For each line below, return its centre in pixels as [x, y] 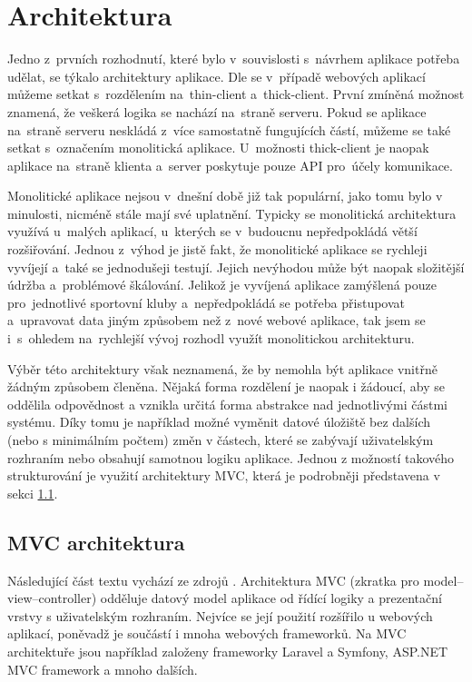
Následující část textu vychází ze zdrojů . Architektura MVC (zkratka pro [213, 580]
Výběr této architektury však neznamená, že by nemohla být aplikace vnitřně [222, 368]
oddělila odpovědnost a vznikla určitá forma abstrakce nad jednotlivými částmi [227, 404]
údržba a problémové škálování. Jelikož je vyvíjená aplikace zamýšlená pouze [222, 285]
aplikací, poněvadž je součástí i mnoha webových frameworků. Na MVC [207, 633]
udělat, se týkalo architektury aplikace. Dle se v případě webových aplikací [216, 76]
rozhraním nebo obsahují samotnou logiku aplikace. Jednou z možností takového [231, 457]
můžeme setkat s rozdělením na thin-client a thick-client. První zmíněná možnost [236, 94]
